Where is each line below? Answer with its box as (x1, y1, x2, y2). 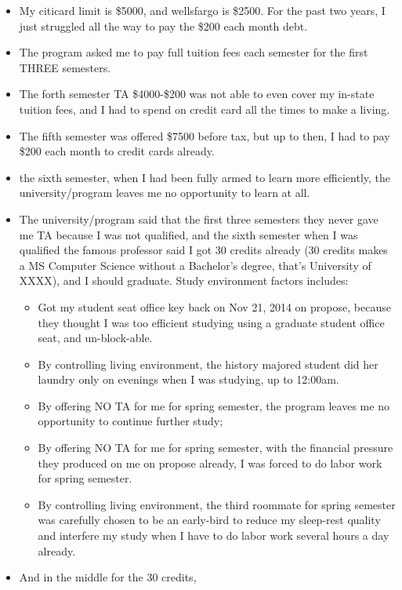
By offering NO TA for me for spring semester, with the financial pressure (38, 439, 393, 456)
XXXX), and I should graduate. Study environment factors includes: (19, 272, 349, 289)
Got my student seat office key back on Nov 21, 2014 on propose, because (38, 298, 391, 315)
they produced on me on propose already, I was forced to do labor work (38, 454, 382, 471)
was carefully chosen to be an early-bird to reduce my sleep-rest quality (38, 512, 381, 528)
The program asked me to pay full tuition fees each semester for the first (19, 44, 368, 60)
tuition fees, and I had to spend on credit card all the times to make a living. (19, 100, 390, 117)
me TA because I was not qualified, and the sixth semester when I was (19, 226, 358, 242)
